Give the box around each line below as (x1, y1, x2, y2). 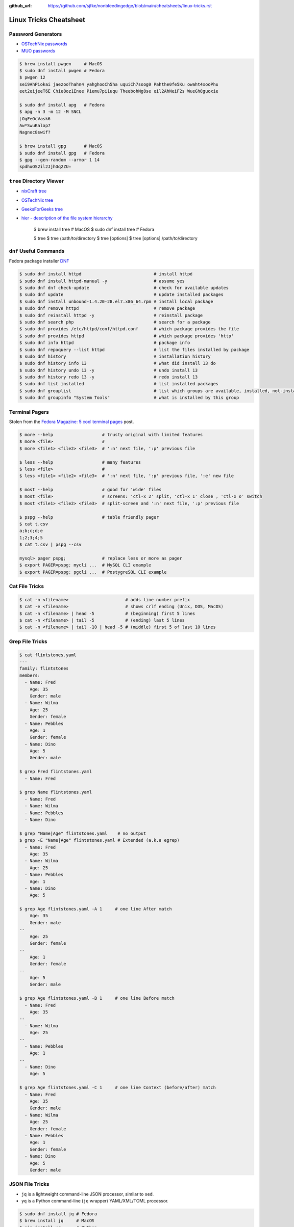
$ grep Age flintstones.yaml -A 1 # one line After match (19, 906, 172, 912)
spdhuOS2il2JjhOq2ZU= (19, 164, 72, 169)
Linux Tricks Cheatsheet (9, 15, 85, 24)
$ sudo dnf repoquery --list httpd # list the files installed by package (19, 347, 249, 352)
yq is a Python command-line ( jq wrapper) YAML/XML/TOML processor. (21, 1198, 169, 1204)
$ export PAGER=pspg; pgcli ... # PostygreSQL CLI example (19, 569, 167, 575)
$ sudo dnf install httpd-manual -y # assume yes (19, 278, 185, 284)
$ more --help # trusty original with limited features (19, 432, 203, 437)
